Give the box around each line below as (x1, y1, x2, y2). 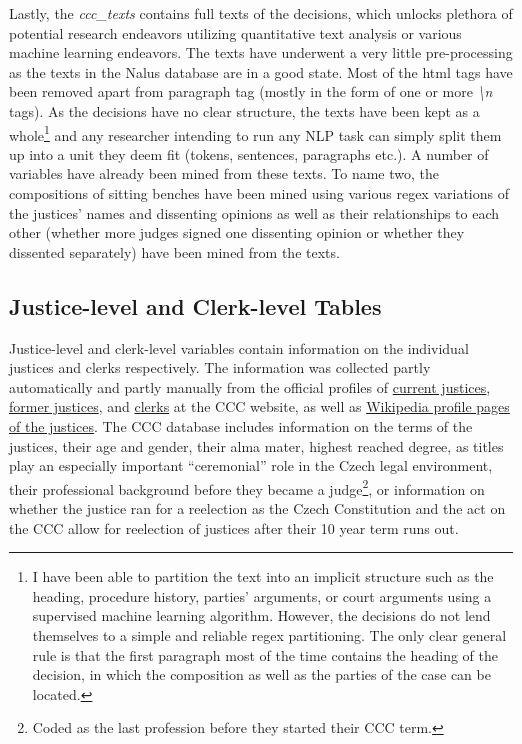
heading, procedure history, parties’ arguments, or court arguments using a (32, 585, 492, 606)
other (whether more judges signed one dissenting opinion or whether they (9, 222, 465, 243)
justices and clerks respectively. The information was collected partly (9, 357, 431, 378)
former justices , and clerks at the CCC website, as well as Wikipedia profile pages (9, 396, 510, 417)
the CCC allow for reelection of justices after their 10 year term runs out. (9, 517, 459, 538)
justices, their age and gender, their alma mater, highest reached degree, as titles (9, 435, 504, 456)
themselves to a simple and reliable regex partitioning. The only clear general (32, 624, 507, 645)
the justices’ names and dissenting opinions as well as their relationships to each (9, 202, 500, 223)
